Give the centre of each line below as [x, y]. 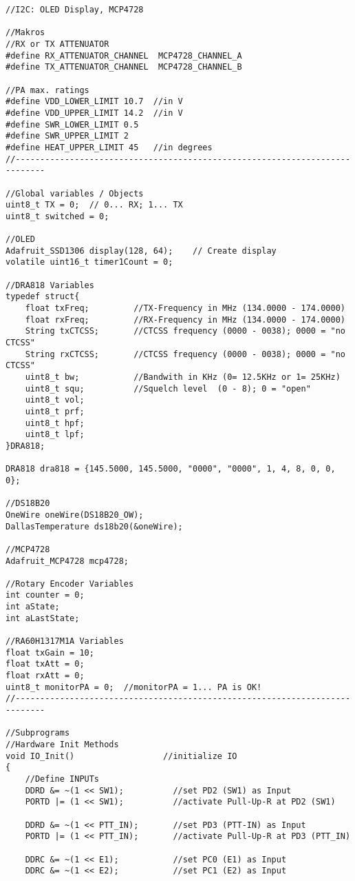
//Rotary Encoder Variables [70, 584]
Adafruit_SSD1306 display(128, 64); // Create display [141, 251]
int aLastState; [43, 618]
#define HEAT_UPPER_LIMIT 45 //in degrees [109, 147]
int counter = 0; [45, 595]
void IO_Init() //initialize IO [121, 756]
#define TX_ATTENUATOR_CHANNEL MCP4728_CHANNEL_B [124, 67]
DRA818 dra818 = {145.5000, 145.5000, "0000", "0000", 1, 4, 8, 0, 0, [171, 469]
